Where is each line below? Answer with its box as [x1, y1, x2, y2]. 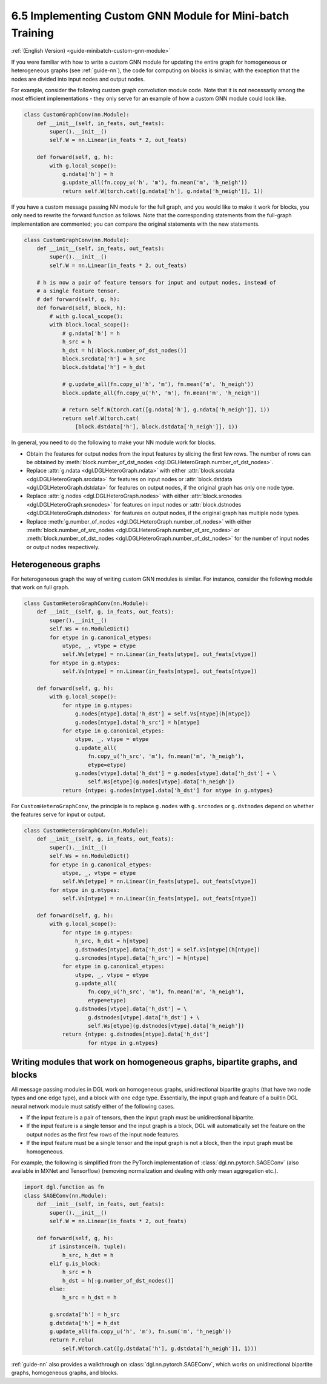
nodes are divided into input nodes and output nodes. [11, 75, 145, 83]
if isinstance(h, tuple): [49, 1243, 127, 1250]
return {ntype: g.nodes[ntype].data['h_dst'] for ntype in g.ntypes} [62, 786, 274, 794]
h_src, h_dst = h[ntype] [74, 937, 149, 945]
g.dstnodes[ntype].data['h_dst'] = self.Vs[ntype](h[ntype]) [74, 946, 260, 953]
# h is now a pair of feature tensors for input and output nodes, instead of [36, 279, 277, 286]
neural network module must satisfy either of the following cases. [11, 1102, 175, 1110]
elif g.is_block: [49, 1260, 101, 1267]
